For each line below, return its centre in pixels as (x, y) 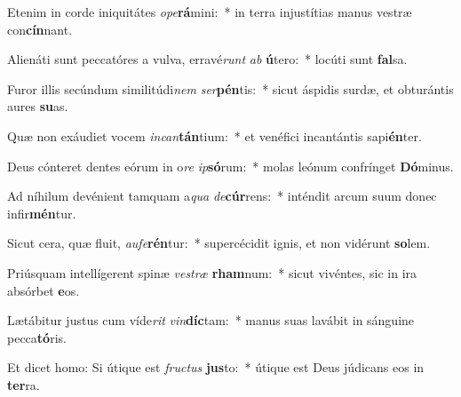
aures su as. (38, 106)
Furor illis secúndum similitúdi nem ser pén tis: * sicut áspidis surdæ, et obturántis (230, 88)
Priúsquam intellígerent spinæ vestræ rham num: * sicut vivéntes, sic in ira (212, 272)
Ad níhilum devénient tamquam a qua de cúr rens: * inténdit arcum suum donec (222, 196)
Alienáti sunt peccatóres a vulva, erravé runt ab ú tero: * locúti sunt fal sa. (207, 59)
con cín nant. (40, 29)
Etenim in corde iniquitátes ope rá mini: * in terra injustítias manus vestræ (210, 12)
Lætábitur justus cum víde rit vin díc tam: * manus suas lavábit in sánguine (211, 320)
